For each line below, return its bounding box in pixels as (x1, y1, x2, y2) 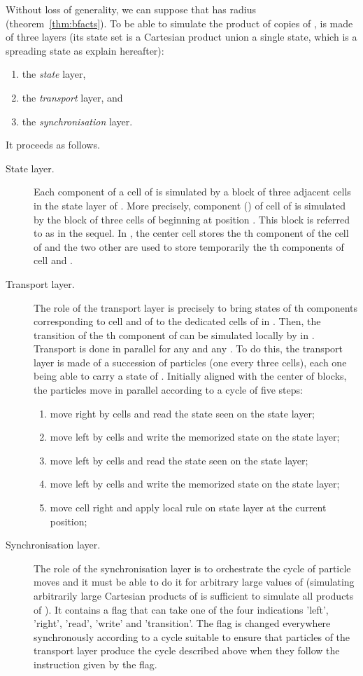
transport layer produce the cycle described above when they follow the (34, 643, 340, 658)
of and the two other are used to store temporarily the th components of (34, 239, 344, 254)
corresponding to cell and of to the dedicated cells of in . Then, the (34, 314, 321, 329)
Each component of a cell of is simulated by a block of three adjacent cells (34, 184, 351, 199)
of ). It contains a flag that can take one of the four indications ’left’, (34, 602, 329, 616)
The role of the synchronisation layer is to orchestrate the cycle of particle (34, 560, 351, 575)
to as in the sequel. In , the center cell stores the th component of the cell (34, 226, 349, 240)
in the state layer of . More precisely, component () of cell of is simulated (34, 198, 346, 212)
